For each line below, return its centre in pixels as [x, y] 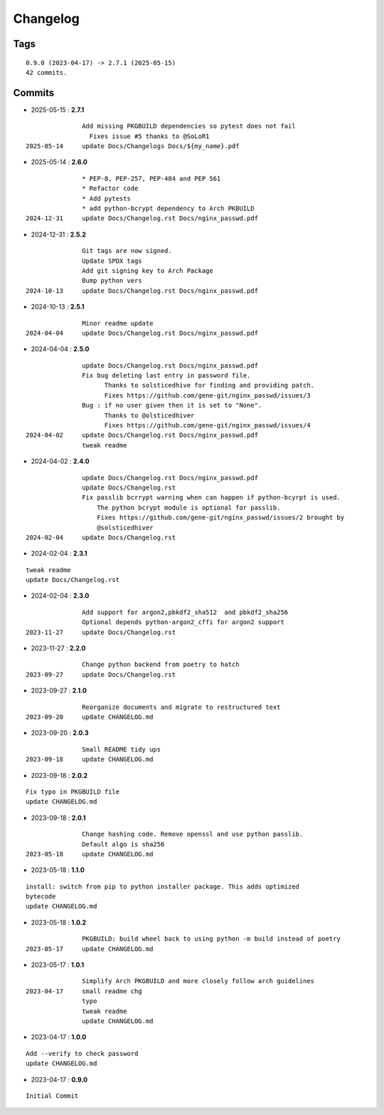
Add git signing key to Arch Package [148, 270]
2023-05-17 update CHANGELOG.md [90, 949]
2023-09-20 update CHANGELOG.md [90, 717]
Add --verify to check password [82, 1053]
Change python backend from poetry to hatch [161, 665]
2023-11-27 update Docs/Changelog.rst [101, 632]
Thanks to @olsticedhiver [149, 415]
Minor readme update [118, 323]
